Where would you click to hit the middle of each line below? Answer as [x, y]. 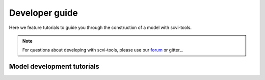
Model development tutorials [54, 67]
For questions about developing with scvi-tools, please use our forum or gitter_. [103, 50]
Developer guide [43, 13]
